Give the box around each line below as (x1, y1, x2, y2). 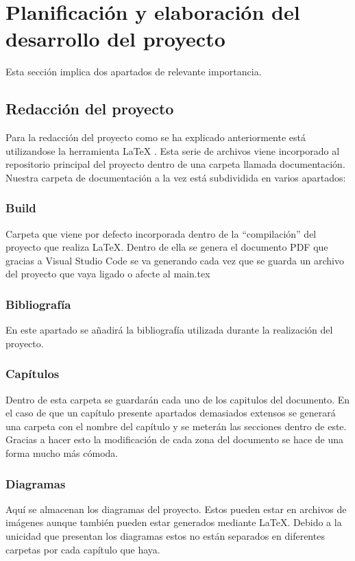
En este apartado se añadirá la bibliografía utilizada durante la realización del (5, 323, 333, 337)
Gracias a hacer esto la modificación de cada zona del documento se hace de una (5, 432, 344, 447)
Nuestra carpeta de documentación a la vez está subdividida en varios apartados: (5, 170, 346, 184)
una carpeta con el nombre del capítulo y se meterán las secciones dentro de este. (5, 419, 347, 433)
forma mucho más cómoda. (5, 446, 119, 460)
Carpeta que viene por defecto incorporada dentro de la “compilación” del (5, 226, 317, 240)
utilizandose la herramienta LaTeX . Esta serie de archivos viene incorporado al (5, 143, 340, 158)
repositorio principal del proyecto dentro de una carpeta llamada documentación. (5, 157, 345, 171)
